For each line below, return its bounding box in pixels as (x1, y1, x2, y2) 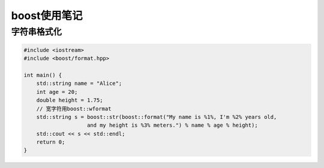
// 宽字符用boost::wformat (36, 105, 112, 112)
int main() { (23, 72, 62, 78)
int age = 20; (36, 88, 78, 95)
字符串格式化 (11, 26, 62, 37)
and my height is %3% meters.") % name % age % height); (87, 122, 258, 129)
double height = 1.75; (36, 97, 103, 104)
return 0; (36, 139, 65, 146)
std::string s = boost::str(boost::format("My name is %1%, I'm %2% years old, (36, 114, 277, 120)
